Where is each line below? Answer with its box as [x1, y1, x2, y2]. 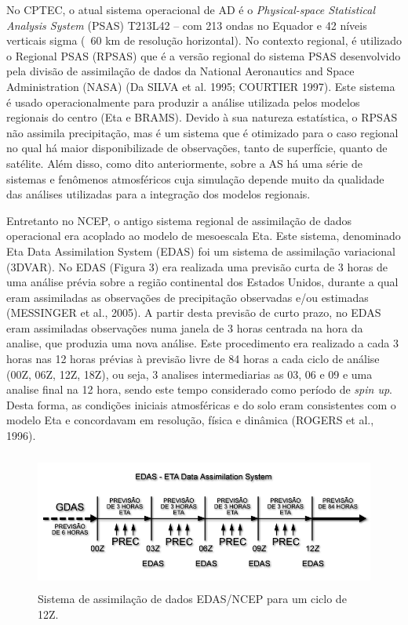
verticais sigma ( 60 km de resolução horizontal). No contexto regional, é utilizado [6, 32, 402, 49]
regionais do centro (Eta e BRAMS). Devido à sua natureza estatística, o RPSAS [6, 109, 398, 125]
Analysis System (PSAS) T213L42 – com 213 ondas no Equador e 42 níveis [6, 16, 367, 33]
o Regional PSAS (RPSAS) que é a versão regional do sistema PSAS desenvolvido [6, 47, 401, 64]
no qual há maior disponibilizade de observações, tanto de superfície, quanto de [6, 140, 388, 156]
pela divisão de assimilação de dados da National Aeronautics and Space [6, 63, 355, 79]
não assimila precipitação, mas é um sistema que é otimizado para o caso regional [6, 124, 399, 140]
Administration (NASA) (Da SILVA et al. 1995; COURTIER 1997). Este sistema [6, 78, 395, 94]
